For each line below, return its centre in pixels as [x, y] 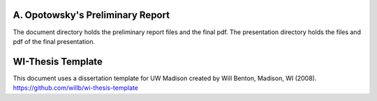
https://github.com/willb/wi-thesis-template [76, 88]
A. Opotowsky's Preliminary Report [91, 15]
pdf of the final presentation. [54, 41]
